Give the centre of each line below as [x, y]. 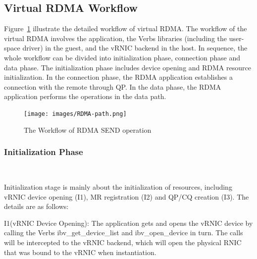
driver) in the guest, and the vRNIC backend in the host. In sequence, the [135, 48]
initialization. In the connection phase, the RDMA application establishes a [118, 77]
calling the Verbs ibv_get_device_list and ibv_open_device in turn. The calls [124, 233]
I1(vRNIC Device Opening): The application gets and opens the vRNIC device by [128, 223]
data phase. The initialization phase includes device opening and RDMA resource [128, 67]
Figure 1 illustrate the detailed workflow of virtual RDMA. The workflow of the [126, 28]
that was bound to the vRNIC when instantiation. [80, 252]
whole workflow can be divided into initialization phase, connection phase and [122, 57]
